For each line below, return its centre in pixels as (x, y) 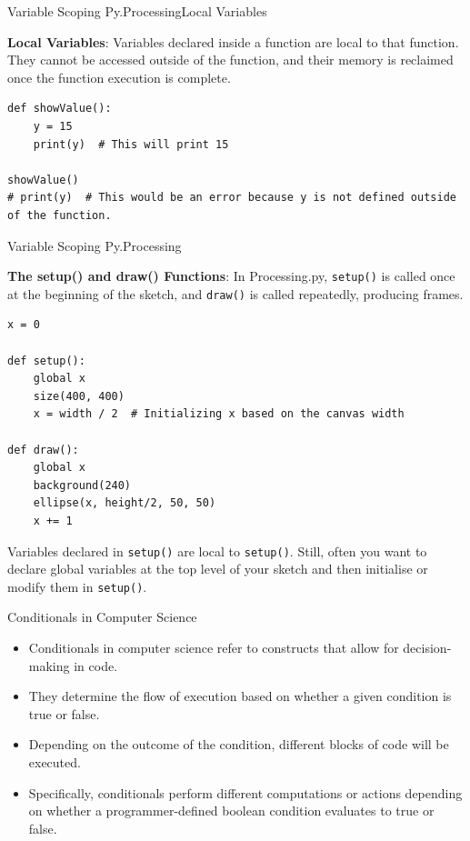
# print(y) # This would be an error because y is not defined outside (232, 198)
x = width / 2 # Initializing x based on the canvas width (219, 414)
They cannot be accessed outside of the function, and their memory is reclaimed (230, 60)
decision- (427, 648)
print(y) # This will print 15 (131, 144)
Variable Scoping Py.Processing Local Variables (137, 11)
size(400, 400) (79, 396)
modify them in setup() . (77, 586)
